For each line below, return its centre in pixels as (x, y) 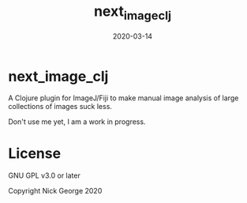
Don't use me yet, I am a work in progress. (77, 122)
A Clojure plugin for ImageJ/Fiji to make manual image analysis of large (123, 98)
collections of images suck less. (60, 107)
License (35, 154)
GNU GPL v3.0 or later (44, 175)
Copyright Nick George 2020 (55, 191)
